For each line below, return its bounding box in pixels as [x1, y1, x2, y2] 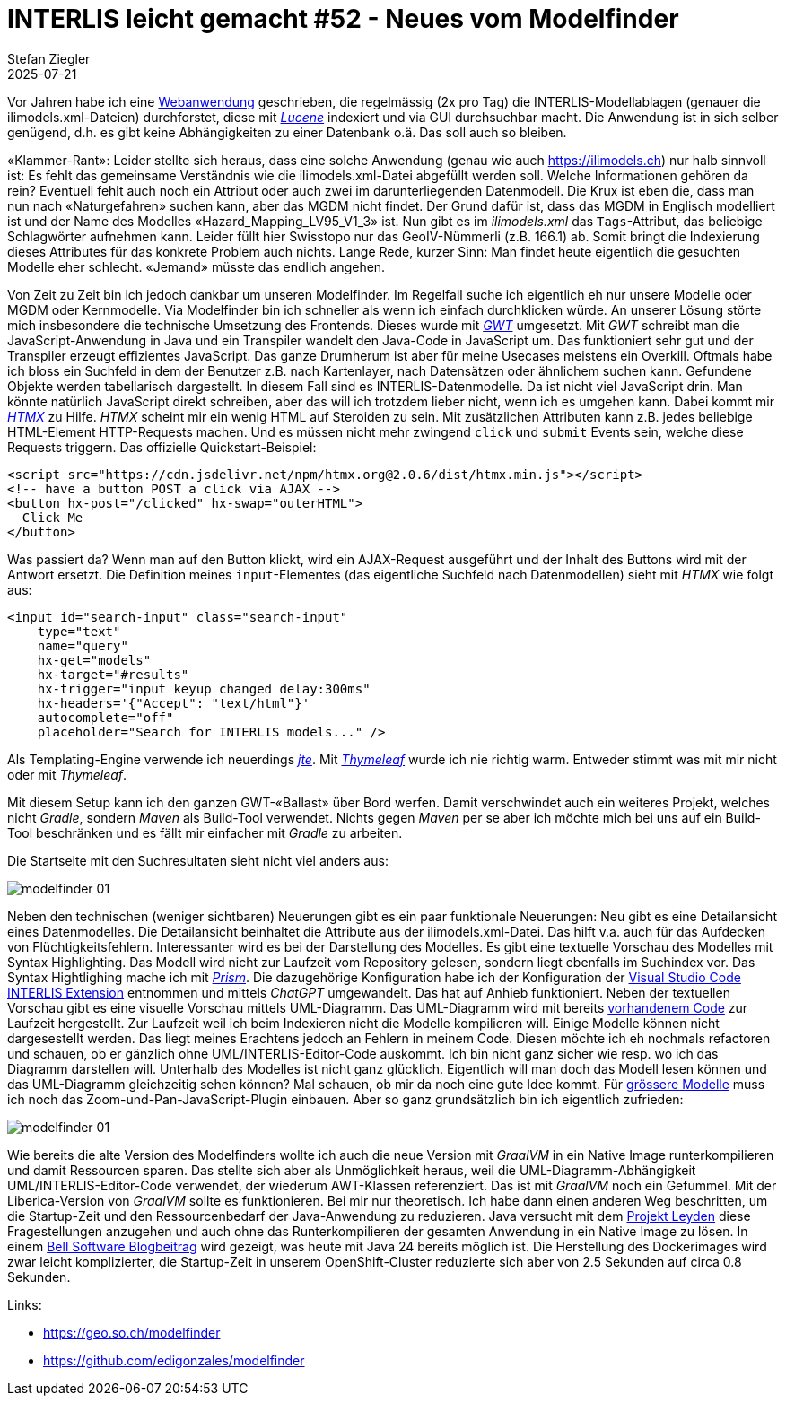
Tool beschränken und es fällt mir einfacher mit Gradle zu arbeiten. [7, 824, 403, 841]
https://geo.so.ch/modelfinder [43, 1324, 221, 1340]
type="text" [37, 623, 121, 639]
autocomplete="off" [37, 710, 174, 725]
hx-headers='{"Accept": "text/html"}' [37, 695, 310, 710]
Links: [7, 1296, 42, 1312]
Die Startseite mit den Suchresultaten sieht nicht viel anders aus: [7, 852, 389, 868]
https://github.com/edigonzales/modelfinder [43, 1352, 305, 1368]
